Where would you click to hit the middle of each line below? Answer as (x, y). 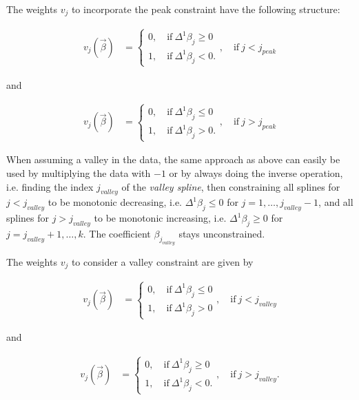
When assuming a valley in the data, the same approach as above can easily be (173, 159)
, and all (336, 202)
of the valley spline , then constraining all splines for (231, 186)
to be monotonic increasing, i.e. (160, 218)
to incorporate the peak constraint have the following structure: (206, 9)
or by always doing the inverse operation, (256, 173)
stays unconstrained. (222, 233)
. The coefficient (117, 233)
